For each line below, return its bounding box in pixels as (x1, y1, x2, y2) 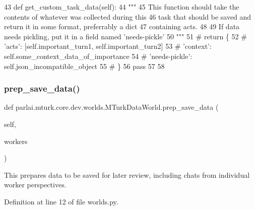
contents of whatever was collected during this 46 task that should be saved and (4, 11, 251, 22)
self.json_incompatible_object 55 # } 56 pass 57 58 (4, 60, 165, 71)
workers (4, 135, 28, 146)
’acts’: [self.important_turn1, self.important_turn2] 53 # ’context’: (4, 41, 212, 51)
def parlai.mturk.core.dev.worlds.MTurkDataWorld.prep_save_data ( (4, 102, 219, 112)
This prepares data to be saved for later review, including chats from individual (4, 169, 250, 180)
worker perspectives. (4, 179, 67, 190)
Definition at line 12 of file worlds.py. (4, 196, 118, 206)
